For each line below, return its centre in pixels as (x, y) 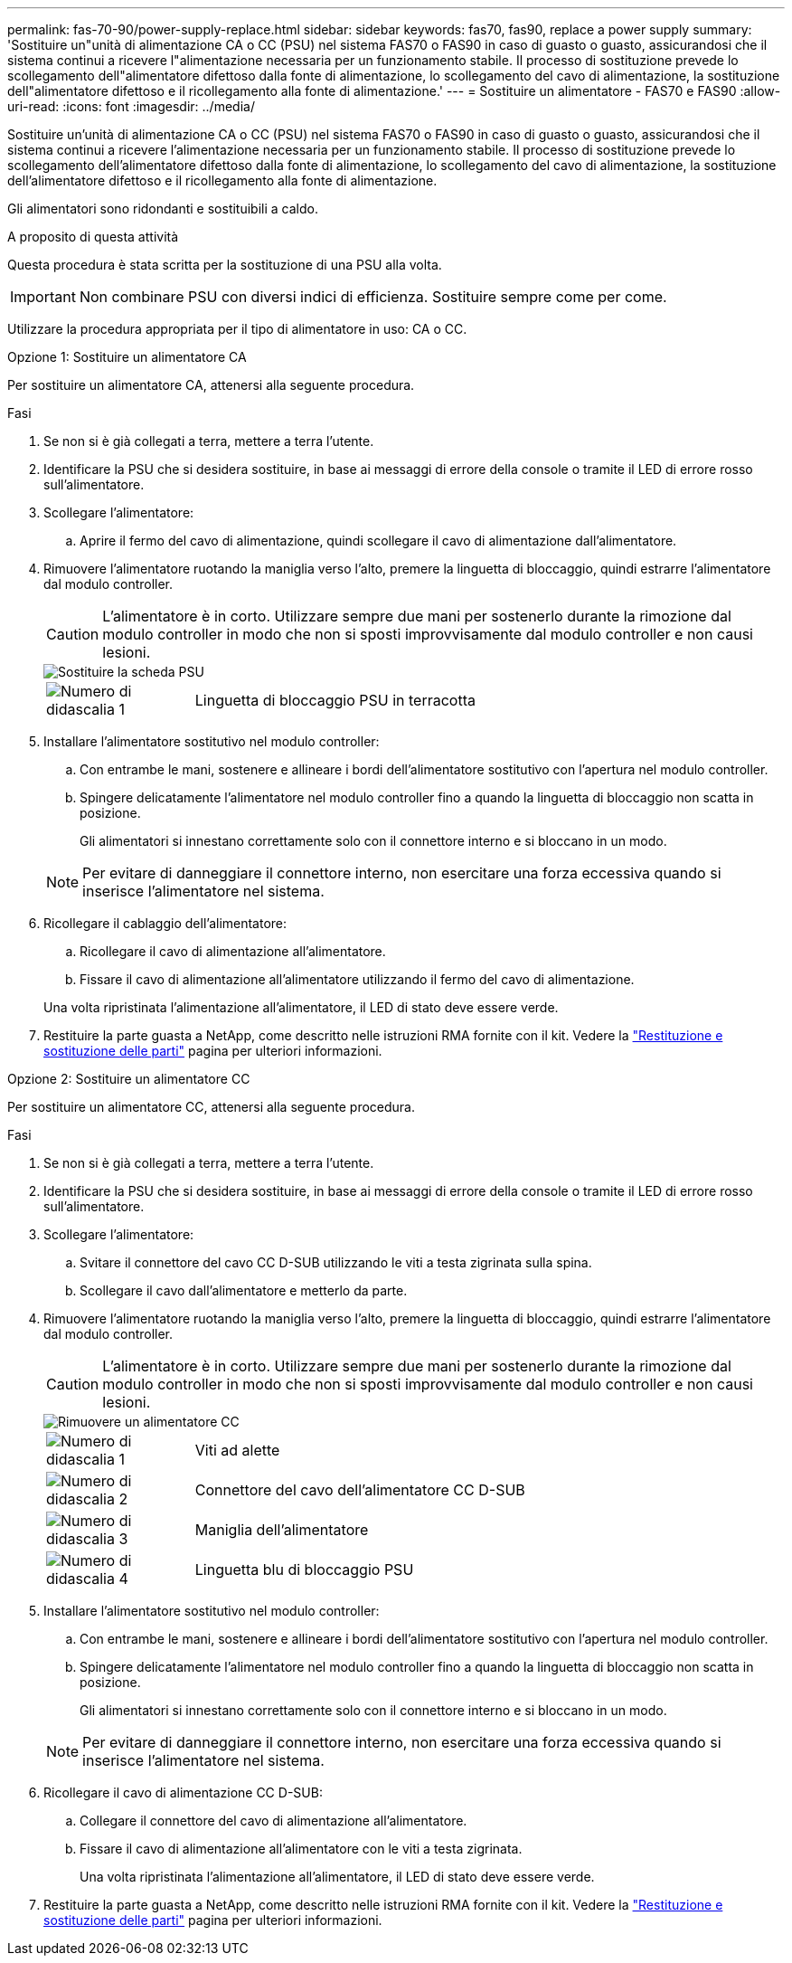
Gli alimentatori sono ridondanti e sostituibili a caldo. (163, 209)
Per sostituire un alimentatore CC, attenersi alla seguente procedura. (211, 1107)
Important (43, 297)
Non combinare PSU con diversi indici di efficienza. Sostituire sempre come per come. (373, 297)
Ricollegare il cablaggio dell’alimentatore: (165, 923)
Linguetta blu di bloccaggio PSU (304, 1569)
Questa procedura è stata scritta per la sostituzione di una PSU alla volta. (225, 265)
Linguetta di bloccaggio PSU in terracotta (335, 700)
